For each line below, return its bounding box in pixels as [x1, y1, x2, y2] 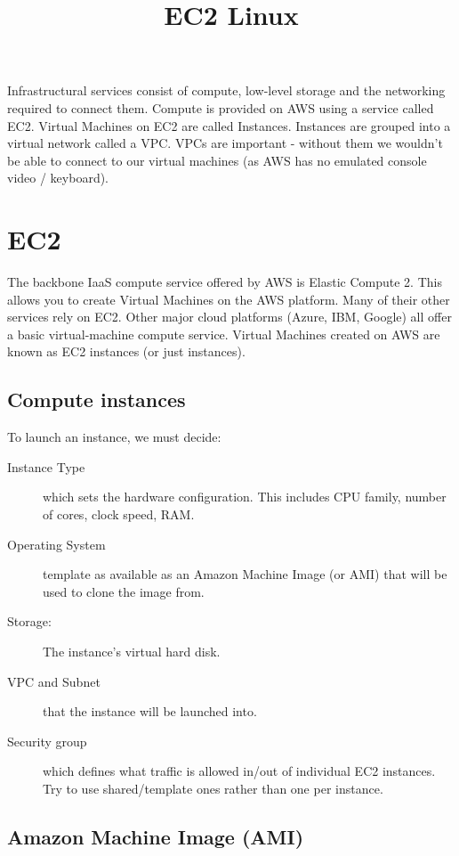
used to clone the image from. [43, 582, 205, 600]
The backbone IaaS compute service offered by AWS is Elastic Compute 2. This [7, 273, 442, 291]
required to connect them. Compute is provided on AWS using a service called [7, 98, 434, 117]
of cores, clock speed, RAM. [43, 505, 195, 524]
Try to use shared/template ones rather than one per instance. [43, 779, 383, 797]
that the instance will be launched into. [43, 702, 257, 721]
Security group [7, 731, 87, 750]
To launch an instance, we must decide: [7, 428, 221, 446]
